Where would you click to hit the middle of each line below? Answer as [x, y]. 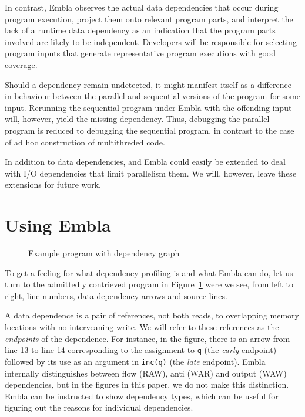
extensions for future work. [53, 184]
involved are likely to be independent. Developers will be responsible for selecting [151, 41]
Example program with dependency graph [104, 253]
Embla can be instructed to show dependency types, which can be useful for [142, 396]
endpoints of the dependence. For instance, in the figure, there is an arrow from [148, 338]
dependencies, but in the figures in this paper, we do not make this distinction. [147, 384]
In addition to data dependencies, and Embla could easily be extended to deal [145, 162]
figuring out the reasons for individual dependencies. [99, 407]
